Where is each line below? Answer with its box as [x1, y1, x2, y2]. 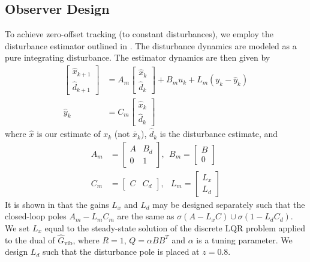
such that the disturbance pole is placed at [42, 245, 200, 258]
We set [5, 221, 30, 234]
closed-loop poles [5, 210, 67, 222]
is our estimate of [37, 127, 101, 140]
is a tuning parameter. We [196, 233, 293, 246]
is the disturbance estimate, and [159, 127, 278, 140]
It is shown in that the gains [5, 198, 109, 210]
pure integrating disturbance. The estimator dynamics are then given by [5, 51, 270, 64]
